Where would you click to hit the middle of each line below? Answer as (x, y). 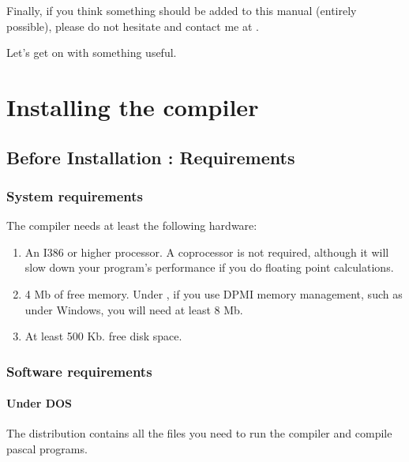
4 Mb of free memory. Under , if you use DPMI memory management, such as (214, 293)
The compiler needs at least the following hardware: (132, 225)
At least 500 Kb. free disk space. (103, 336)
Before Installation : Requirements (151, 157)
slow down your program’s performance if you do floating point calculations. (209, 267)
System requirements (75, 195)
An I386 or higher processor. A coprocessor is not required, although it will (207, 252)
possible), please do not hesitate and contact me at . (133, 26)
